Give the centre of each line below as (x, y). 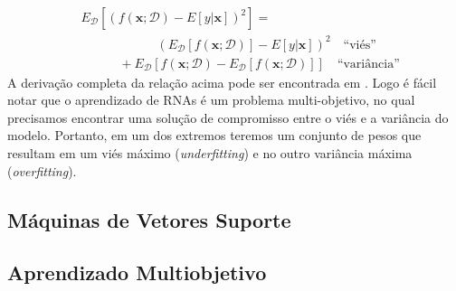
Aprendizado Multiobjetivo (137, 272)
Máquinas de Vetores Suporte (149, 219)
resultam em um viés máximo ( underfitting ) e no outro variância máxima (210, 152)
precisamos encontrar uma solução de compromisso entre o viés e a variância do (228, 117)
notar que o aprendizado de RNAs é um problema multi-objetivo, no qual (211, 100)
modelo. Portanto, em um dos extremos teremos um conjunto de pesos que (214, 135)
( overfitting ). (42, 170)
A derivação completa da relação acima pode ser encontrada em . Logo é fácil (222, 82)
